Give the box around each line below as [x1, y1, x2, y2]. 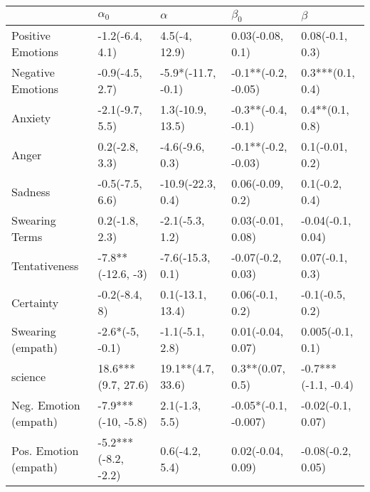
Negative [11, 64, 55, 81]
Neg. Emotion [11, 397, 80, 414]
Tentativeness [11, 257, 79, 274]
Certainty [11, 294, 59, 311]
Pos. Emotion [11, 442, 79, 459]
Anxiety [11, 109, 51, 126]
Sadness [11, 183, 51, 200]
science [11, 368, 46, 385]
